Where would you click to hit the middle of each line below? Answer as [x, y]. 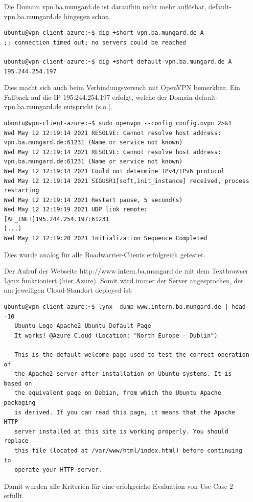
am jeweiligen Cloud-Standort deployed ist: [69, 290]
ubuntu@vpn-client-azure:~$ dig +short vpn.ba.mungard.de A [104, 33]
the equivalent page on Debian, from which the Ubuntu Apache [118, 393]
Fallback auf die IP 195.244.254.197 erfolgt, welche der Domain [98, 97]
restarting [22, 191]
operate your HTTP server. [58, 470]
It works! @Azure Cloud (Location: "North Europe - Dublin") [116, 335]
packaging [20, 402]
